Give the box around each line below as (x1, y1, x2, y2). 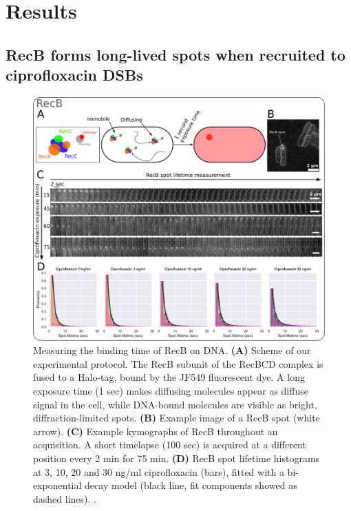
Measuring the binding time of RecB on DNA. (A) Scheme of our (33, 343, 311, 357)
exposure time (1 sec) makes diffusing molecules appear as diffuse (33, 383, 308, 397)
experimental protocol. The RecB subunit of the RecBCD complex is (33, 356, 323, 371)
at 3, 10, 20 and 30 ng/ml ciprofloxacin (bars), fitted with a (33, 464, 284, 479)
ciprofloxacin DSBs (6, 64, 143, 85)
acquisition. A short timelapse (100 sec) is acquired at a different (33, 437, 306, 452)
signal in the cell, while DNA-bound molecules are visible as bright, (33, 397, 317, 411)
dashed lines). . (33, 491, 96, 505)
